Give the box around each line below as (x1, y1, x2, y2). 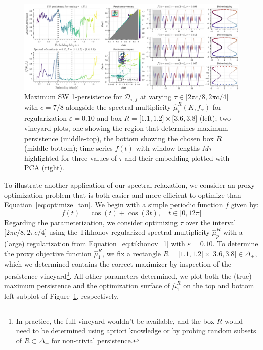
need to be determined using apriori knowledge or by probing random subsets (16, 325, 256, 336)
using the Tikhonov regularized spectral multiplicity (49, 227, 210, 237)
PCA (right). (24, 162, 64, 173)
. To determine (212, 238, 258, 249)
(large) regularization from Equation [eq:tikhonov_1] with (4, 238, 185, 249)
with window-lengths (136, 143, 200, 153)
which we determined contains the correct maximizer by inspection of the (4, 258, 232, 269)
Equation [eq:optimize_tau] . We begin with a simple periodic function (4, 199, 223, 210)
